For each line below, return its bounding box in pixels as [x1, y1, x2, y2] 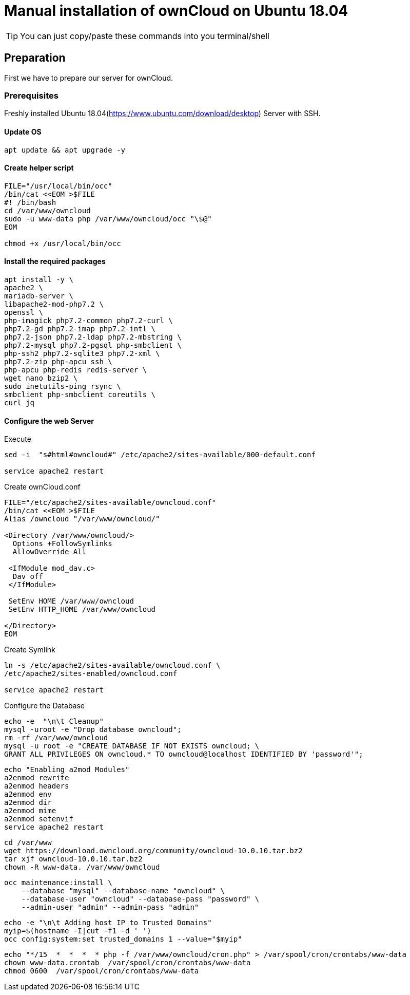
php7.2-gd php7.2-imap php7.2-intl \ [4, 325, 156, 333]
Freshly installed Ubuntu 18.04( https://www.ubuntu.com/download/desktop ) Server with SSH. [4, 109, 321, 118]
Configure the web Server [4, 416, 94, 425]
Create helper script [4, 163, 74, 173]
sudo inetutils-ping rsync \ [4, 382, 121, 390]
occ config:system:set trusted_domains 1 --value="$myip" [4, 935, 242, 944]
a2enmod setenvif [4, 815, 73, 823]
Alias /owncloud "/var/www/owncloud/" [4, 515, 160, 523]
